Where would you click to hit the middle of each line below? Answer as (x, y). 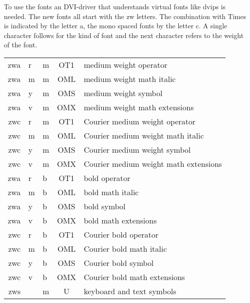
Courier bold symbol (119, 263)
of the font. (21, 45)
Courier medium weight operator (140, 121)
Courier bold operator (121, 234)
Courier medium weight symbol (137, 149)
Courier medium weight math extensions (153, 163)
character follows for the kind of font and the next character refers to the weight (124, 35)
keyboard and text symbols (130, 291)
